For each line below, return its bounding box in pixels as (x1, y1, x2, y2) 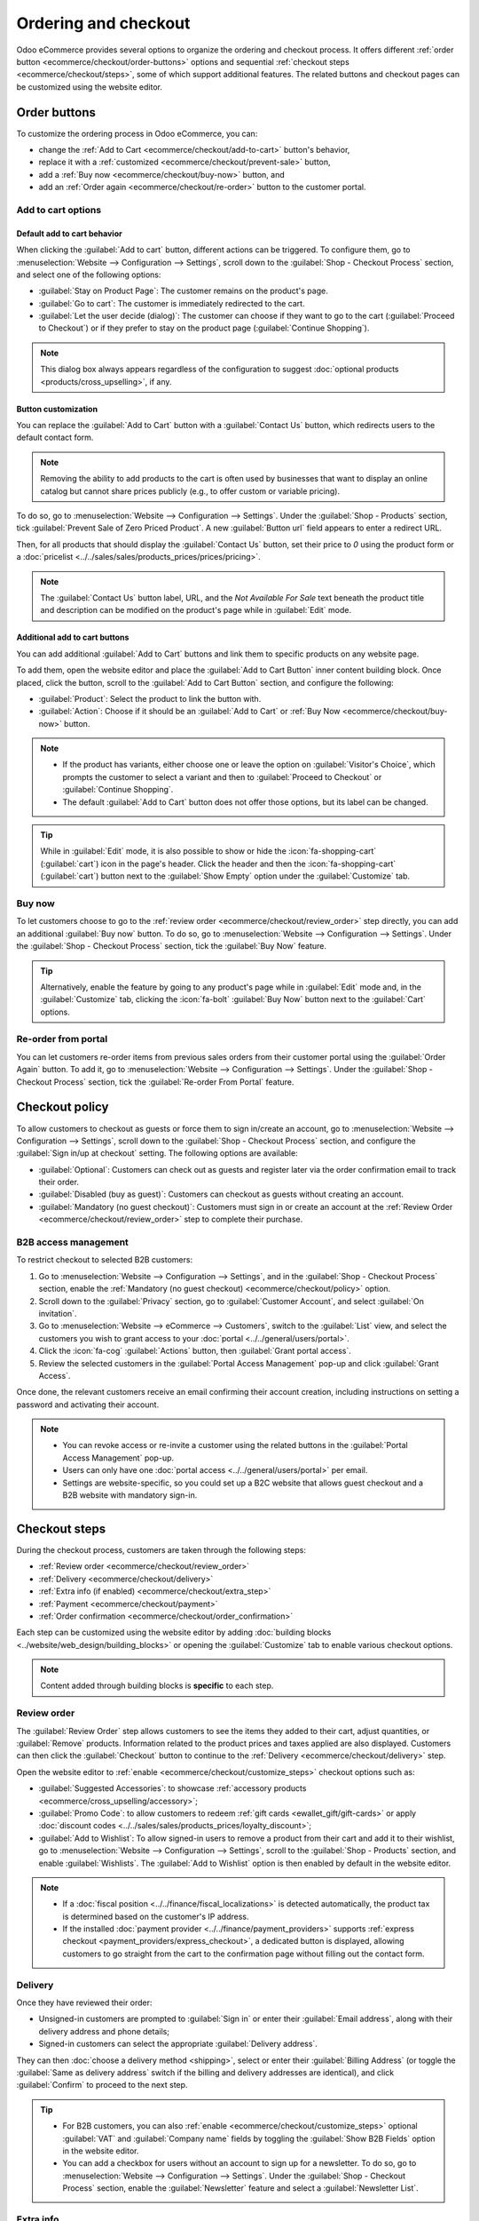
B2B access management (16, 1236, 129, 1248)
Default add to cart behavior (16, 227, 123, 239)
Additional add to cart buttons (16, 632, 130, 643)
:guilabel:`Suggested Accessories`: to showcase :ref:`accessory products (38, 1783, 307, 1794)
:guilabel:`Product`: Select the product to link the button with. (38, 693, 262, 704)
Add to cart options (16, 203, 102, 216)
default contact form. (16, 432, 94, 443)
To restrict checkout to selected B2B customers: (16, 1254, 193, 1265)
